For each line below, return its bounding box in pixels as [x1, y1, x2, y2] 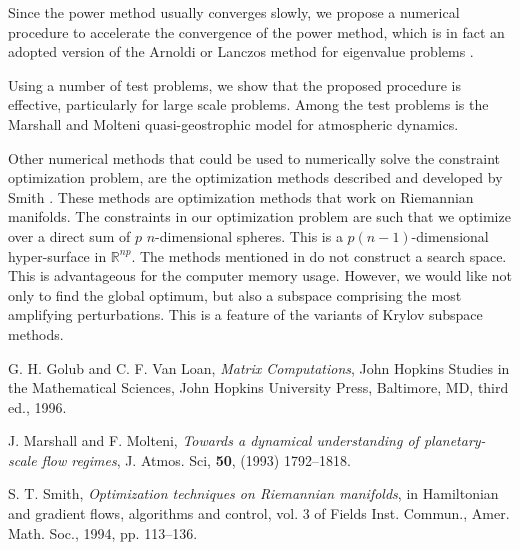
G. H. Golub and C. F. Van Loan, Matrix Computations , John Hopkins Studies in [8, 357, 510, 378]
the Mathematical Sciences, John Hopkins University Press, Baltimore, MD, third [8, 377, 509, 398]
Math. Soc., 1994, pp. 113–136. [8, 522, 198, 543]
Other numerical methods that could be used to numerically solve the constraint [8, 147, 501, 168]
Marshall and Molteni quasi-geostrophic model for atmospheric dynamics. [8, 113, 459, 134]
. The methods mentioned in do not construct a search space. [131, 245, 507, 266]
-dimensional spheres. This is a [155, 225, 343, 246]
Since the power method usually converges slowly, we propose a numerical [8, 2, 460, 22]
